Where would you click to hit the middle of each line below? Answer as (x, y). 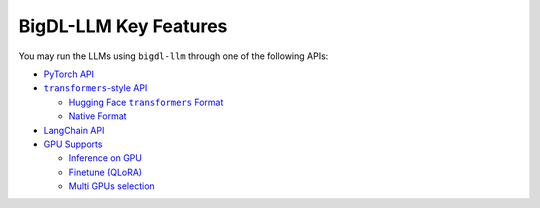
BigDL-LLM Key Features (123, 26)
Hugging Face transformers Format (146, 102)
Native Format (97, 116)
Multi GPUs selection (111, 186)
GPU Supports (73, 144)
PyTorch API (69, 74)
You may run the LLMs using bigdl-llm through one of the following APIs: (173, 56)
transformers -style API (95, 88)
